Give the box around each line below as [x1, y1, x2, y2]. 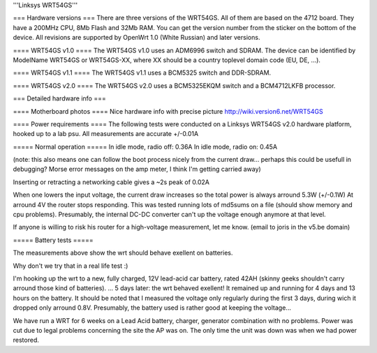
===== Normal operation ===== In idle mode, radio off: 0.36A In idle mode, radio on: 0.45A [13, 142, 278, 151]
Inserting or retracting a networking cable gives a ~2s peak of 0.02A [13, 178, 209, 186]
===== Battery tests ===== [13, 236, 94, 244]
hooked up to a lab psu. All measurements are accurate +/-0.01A [13, 130, 199, 138]
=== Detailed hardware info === [13, 94, 106, 103]
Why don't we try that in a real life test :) [13, 262, 128, 270]
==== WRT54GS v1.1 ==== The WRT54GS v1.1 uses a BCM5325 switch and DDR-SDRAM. [13, 68, 272, 77]
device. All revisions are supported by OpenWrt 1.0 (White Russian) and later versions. [13, 33, 260, 42]
